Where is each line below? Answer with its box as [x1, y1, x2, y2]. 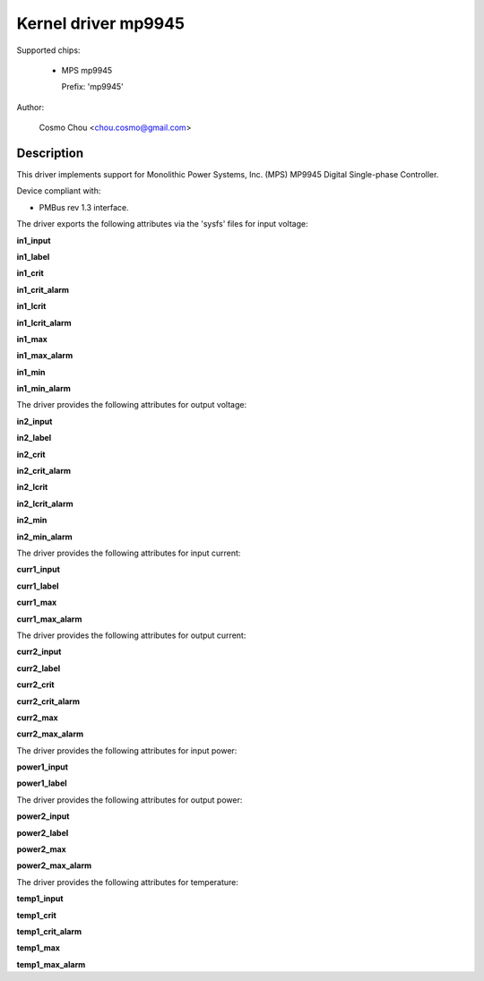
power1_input [16, 762, 69, 772]
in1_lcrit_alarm [16, 317, 72, 328]
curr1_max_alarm [16, 614, 82, 624]
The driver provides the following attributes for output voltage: [16, 400, 246, 410]
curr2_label [16, 663, 61, 674]
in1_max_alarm [16, 350, 73, 361]
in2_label [16, 433, 52, 443]
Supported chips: [16, 45, 81, 56]
